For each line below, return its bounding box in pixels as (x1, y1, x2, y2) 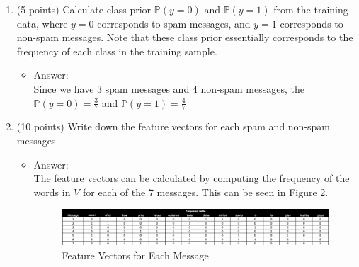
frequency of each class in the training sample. (16, 43, 217, 58)
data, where (16, 16, 68, 30)
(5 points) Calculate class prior (16, 2, 152, 16)
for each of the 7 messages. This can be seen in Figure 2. (82, 184, 329, 199)
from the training (273, 2, 348, 16)
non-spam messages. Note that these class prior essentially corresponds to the (16, 30, 353, 45)
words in (33, 184, 71, 199)
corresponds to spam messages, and (97, 16, 251, 30)
